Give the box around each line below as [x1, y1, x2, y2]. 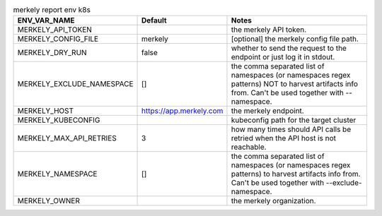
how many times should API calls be [231, 124, 352, 134]
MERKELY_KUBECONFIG [17, 115, 100, 125]
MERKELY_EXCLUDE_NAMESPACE [17, 79, 134, 89]
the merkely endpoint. [231, 106, 304, 116]
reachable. [231, 142, 267, 152]
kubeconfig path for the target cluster [231, 115, 357, 125]
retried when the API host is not [231, 133, 336, 143]
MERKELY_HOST [17, 106, 74, 116]
